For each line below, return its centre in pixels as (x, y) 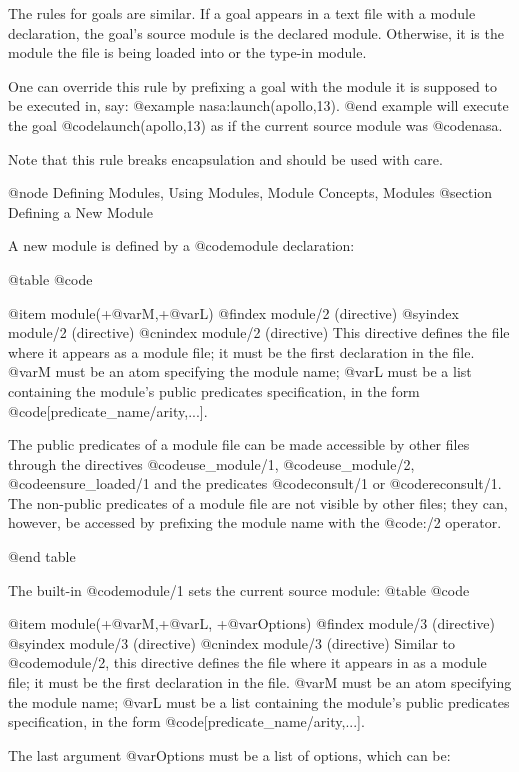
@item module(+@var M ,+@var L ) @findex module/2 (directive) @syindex (233, 312)
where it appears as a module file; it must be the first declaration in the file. (241, 351)
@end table (42, 556)
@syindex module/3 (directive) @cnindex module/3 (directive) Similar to (232, 642)
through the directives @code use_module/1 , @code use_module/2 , (211, 463)
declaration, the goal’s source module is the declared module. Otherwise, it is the (256, 32)
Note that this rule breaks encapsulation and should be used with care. (225, 158)
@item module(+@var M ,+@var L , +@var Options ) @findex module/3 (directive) (252, 623)
